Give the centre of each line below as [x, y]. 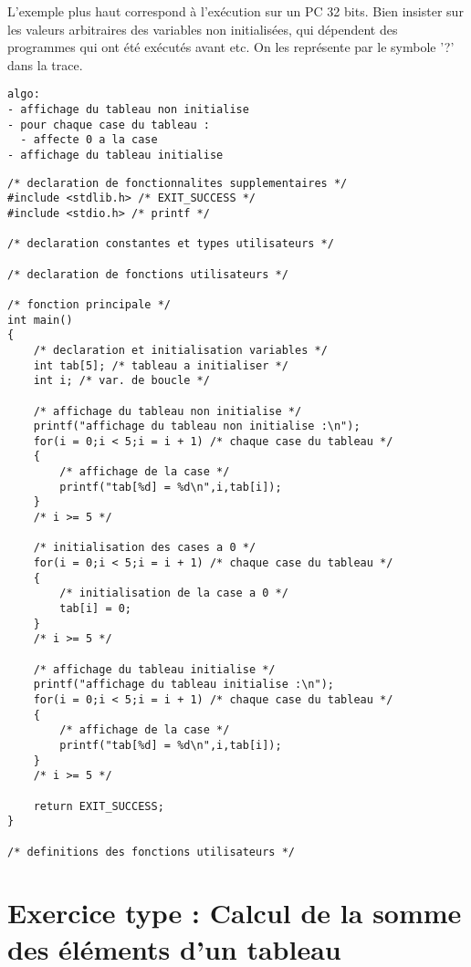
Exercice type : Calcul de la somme [235, 913]
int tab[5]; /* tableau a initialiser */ [161, 365]
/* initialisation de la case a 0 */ [174, 593]
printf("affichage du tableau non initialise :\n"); [197, 426]
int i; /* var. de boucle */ [121, 381]
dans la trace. [45, 64]
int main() [40, 320]
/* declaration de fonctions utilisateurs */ [148, 274]
